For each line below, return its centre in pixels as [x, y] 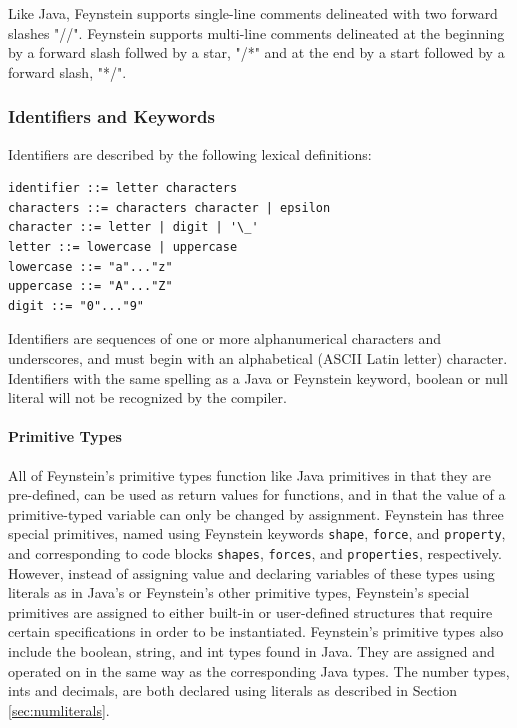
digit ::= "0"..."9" [76, 305]
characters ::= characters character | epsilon [169, 207]
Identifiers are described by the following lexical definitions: [190, 153]
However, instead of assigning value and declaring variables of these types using [251, 572]
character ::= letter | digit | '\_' [133, 227]
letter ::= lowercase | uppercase [123, 246]
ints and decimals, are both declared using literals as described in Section [233, 690]
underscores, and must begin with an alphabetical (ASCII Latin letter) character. [258, 357]
